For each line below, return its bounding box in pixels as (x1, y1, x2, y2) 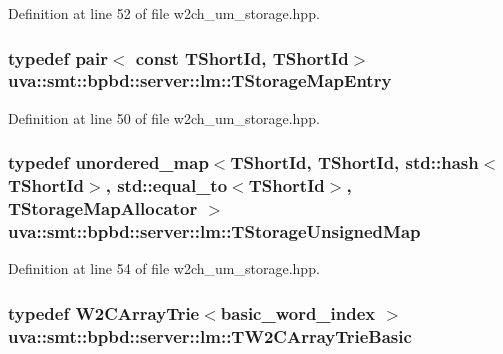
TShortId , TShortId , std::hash (230, 150, 479, 175)
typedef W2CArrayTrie (8, 300, 200, 325)
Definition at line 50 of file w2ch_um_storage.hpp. (8, 107, 320, 128)
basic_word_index (220, 300, 376, 325)
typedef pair (8, 45, 108, 70)
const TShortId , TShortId (135, 45, 349, 70)
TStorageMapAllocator (8, 196, 198, 221)
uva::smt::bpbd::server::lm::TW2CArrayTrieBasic (8, 323, 412, 348)
